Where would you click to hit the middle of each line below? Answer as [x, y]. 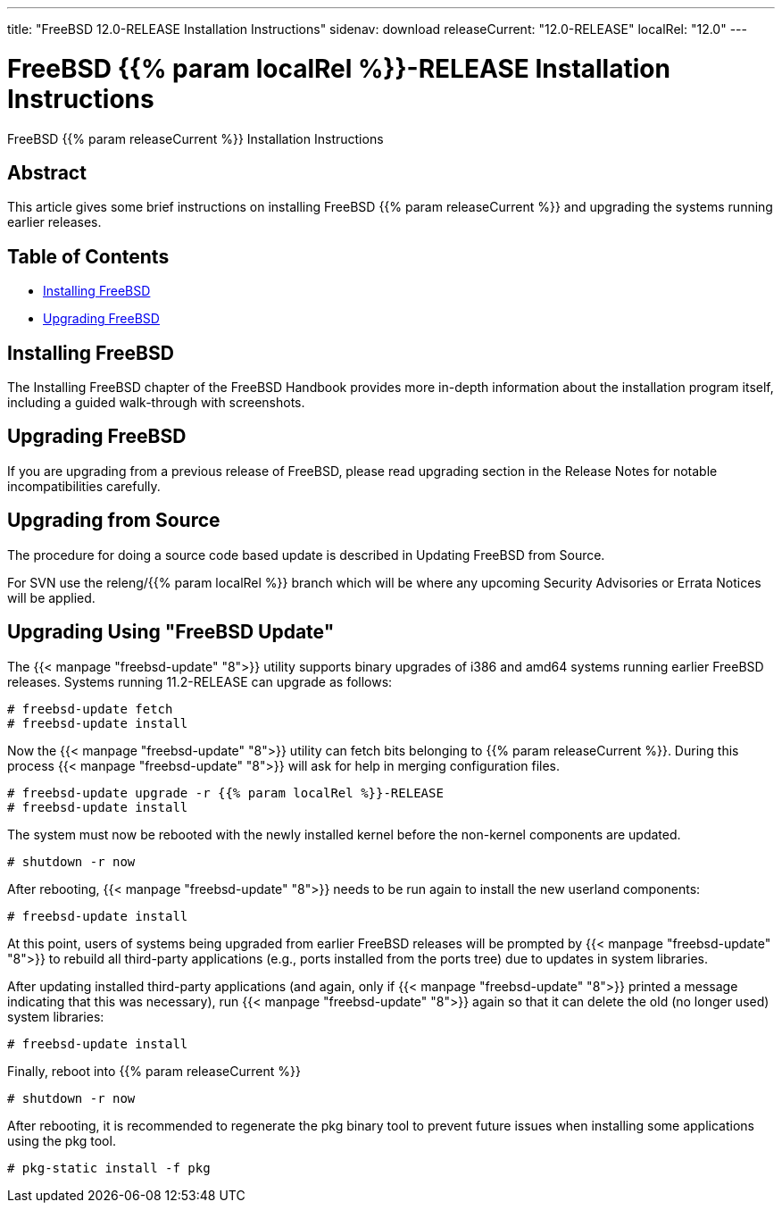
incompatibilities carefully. [84, 486]
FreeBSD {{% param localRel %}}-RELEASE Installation [339, 68]
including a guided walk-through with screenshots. [156, 403]
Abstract [47, 172]
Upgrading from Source [114, 521]
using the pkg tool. [62, 1140]
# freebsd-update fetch [90, 709]
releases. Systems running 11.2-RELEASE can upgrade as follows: [200, 681]
